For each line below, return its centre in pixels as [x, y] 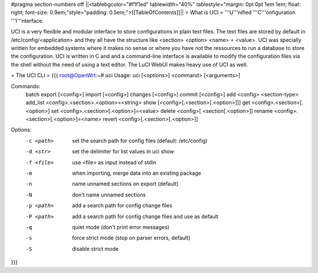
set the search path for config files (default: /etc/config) [140, 141]
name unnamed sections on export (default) [125, 184]
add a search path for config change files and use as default [145, 216]
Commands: [26, 86]
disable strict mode [95, 249]
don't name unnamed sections [109, 195]
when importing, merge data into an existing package [137, 173]
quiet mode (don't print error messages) [121, 227]
